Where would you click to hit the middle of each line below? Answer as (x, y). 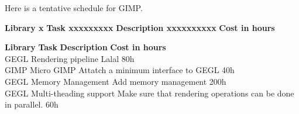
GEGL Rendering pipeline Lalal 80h (70, 58)
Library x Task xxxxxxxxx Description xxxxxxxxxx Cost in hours (140, 27)
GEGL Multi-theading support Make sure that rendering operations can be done (149, 93)
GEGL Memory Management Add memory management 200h (116, 81)
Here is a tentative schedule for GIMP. (74, 8)
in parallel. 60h (32, 104)
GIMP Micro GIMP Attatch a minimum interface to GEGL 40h (120, 70)
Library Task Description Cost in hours (85, 47)
